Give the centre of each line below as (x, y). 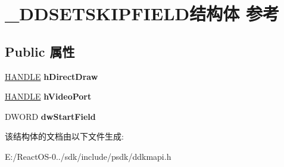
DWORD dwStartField (50, 116)
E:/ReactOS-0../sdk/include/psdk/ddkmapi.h (88, 156)
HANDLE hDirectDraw (52, 76)
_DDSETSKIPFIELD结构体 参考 (142, 13)
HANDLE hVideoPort (48, 96)
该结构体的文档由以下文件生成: (64, 136)
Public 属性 (40, 51)
